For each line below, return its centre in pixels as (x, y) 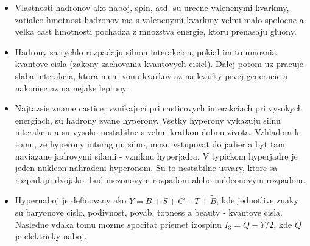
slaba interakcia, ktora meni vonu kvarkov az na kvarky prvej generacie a (151, 75)
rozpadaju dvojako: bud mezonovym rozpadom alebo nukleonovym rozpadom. (160, 179)
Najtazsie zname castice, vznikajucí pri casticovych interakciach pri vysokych (159, 108)
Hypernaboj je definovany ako (71, 200)
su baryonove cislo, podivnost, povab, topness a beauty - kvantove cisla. (149, 212)
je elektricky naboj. (51, 236)
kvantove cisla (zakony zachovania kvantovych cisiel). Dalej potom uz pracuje (159, 64)
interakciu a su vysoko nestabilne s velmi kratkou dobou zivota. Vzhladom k (157, 132)
